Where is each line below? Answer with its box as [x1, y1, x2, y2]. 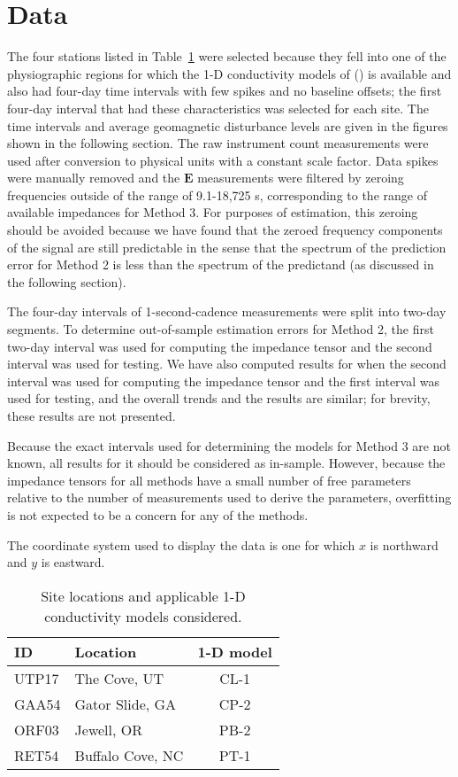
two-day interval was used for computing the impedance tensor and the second [7, 337, 432, 355]
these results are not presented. [7, 407, 176, 424]
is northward [370, 535, 439, 554]
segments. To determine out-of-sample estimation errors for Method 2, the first [7, 320, 434, 338]
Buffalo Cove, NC [74, 744, 184, 765]
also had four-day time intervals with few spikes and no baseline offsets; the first [7, 82, 442, 100]
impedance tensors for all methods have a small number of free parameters [7, 470, 411, 489]
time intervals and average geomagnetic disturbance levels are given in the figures [7, 116, 448, 135]
